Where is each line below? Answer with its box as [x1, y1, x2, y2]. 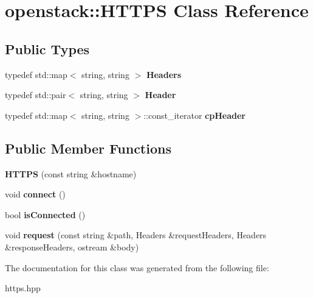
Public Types [5, 39, 90, 58]
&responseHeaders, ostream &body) [5, 240, 139, 253]
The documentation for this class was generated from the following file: [5, 261, 269, 274]
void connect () [5, 188, 66, 200]
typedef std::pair [5, 88, 66, 101]
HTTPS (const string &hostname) [5, 167, 137, 180]
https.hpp [5, 282, 41, 294]
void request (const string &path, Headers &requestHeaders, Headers [5, 229, 267, 241]
